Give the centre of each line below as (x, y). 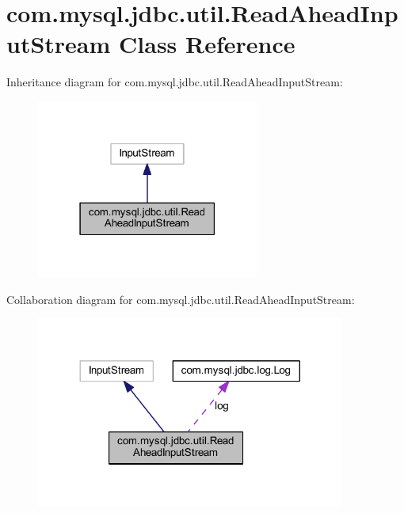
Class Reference (207, 44)
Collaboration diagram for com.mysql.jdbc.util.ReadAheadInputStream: (181, 299)
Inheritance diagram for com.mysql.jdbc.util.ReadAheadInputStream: (175, 82)
